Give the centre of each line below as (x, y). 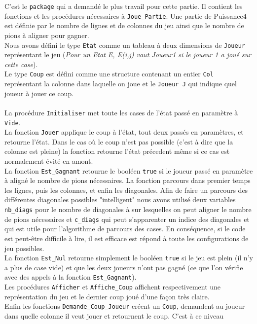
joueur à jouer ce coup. (39, 93)
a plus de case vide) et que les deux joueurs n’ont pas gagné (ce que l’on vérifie (124, 267)
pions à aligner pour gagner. (47, 35)
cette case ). (21, 64)
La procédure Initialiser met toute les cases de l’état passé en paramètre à (121, 112)
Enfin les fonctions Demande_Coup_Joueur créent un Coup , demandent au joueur (125, 306)
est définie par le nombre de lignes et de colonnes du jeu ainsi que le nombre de (124, 25)
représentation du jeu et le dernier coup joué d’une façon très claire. (107, 296)
